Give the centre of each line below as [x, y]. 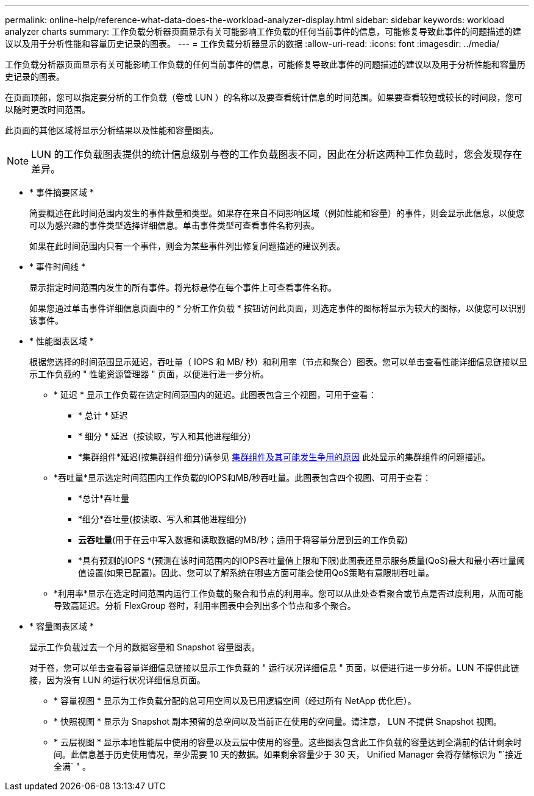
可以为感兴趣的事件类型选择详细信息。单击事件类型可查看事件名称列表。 [174, 225]
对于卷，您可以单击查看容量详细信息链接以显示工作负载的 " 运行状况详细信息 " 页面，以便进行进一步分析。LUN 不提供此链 [274, 668]
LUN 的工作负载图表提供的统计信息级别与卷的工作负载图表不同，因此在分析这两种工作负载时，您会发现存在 [277, 154]
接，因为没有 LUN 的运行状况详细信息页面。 [117, 680]
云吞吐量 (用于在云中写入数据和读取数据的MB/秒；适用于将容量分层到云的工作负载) [243, 540]
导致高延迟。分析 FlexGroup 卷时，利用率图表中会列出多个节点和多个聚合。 [205, 606]
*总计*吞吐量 [104, 498]
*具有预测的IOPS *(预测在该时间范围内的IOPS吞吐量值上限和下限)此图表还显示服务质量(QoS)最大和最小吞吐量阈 [302, 560]
